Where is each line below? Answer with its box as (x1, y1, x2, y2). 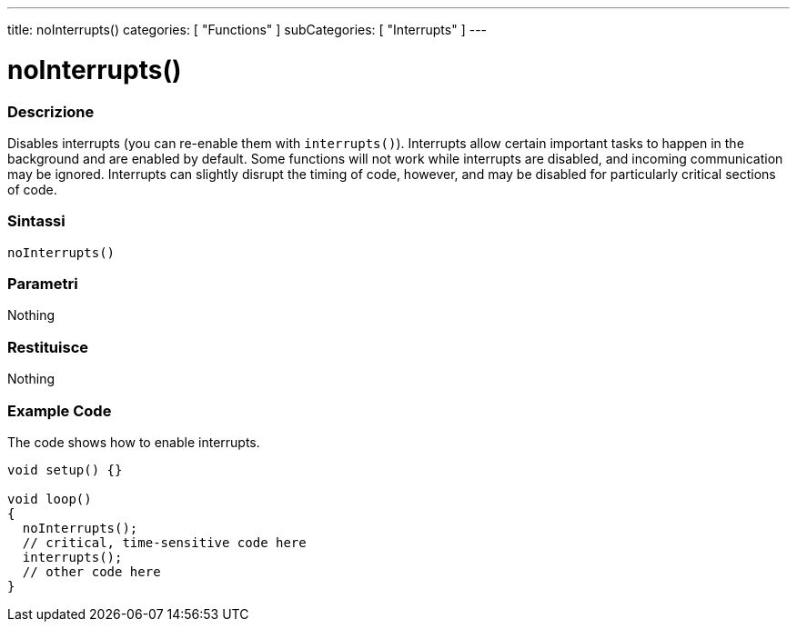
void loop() (7, 491, 92, 506)
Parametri (7, 275, 78, 293)
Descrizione (7, 102, 95, 121)
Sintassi (7, 212, 66, 231)
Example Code (7, 401, 112, 420)
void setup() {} (7, 462, 123, 477)
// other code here (22, 564, 161, 579)
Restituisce (7, 337, 89, 356)
